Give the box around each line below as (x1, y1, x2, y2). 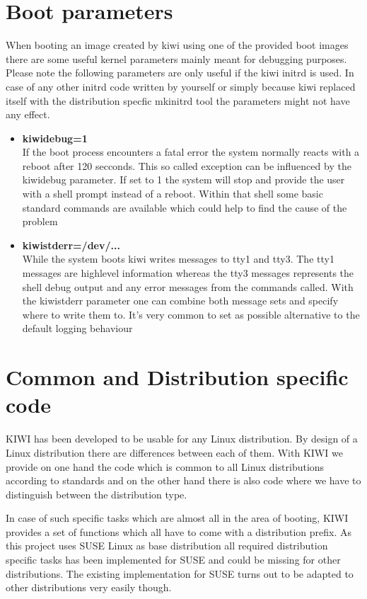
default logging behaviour (22, 321, 133, 336)
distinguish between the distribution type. (6, 486, 187, 501)
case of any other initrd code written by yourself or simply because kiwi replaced (6, 79, 356, 93)
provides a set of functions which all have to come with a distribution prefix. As (6, 524, 351, 539)
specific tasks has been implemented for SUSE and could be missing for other (6, 552, 341, 567)
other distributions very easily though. (6, 580, 172, 595)
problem (22, 214, 58, 229)
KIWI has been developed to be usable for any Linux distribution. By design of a (6, 431, 358, 446)
